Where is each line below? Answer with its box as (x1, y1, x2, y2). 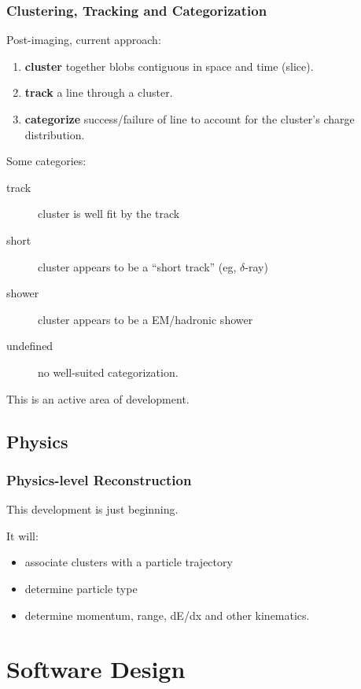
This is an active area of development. (6, 390, 190, 407)
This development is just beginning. (6, 501, 179, 518)
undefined (6, 337, 53, 354)
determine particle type (24, 580, 138, 596)
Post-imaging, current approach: (6, 31, 161, 48)
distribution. (24, 126, 85, 142)
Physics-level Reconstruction (6, 470, 192, 489)
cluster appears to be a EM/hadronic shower (38, 311, 253, 327)
